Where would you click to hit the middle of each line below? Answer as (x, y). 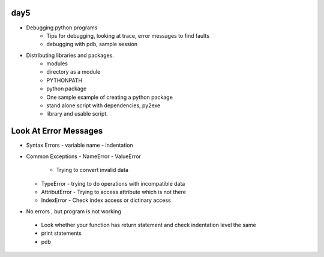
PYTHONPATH (64, 80)
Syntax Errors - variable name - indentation (79, 145)
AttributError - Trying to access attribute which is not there (113, 192)
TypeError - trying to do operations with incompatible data (113, 183)
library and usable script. (77, 114)
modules (57, 64)
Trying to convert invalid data (92, 170)
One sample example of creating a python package (110, 97)
